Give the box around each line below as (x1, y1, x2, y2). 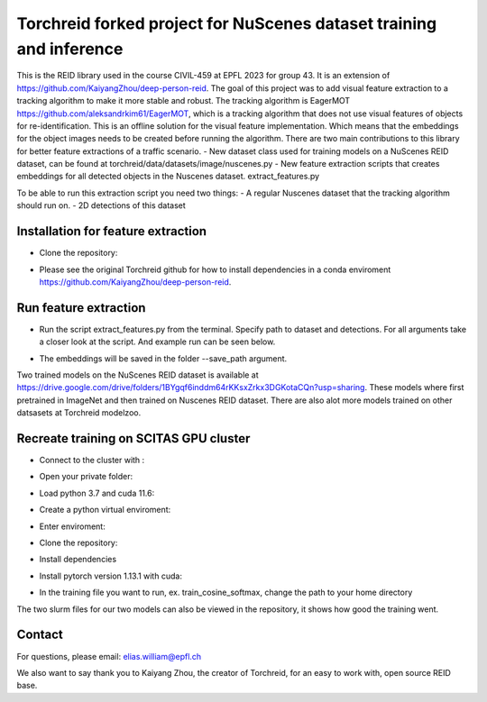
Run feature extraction (16, 300, 146, 315)
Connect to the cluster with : (39, 455, 145, 466)
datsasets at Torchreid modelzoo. (16, 407, 142, 418)
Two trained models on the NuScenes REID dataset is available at (16, 369, 259, 380)
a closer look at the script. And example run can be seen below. (39, 336, 276, 347)
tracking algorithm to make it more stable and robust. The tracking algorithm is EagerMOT (16, 96, 351, 106)
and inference (16, 39, 124, 59)
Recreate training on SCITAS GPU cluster (16, 431, 251, 446)
